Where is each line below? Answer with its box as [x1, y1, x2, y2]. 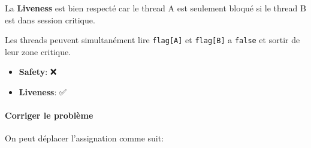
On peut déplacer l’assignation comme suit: [5, 132, 164, 144]
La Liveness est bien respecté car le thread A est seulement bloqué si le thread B [5, 2, 306, 14]
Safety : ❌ [19, 65, 57, 78]
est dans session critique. [5, 13, 95, 26]
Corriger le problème [5, 109, 93, 122]
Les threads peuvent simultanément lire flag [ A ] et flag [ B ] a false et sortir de [5, 34, 300, 46]
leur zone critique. [5, 45, 71, 58]
